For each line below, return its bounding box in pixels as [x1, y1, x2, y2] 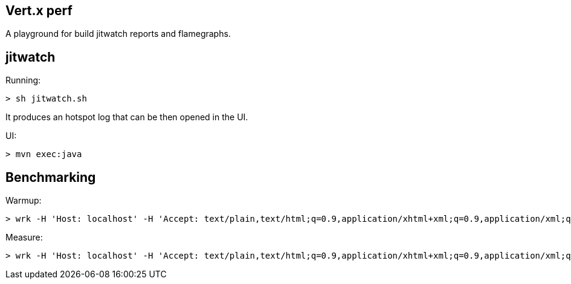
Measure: [5, 232, 43, 243]
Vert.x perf [5, 3, 73, 18]
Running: [5, 75, 41, 86]
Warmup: [5, 195, 42, 206]
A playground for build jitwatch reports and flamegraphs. [5, 28, 231, 39]
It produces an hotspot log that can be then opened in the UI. [5, 112, 248, 123]
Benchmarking [5, 169, 96, 185]
